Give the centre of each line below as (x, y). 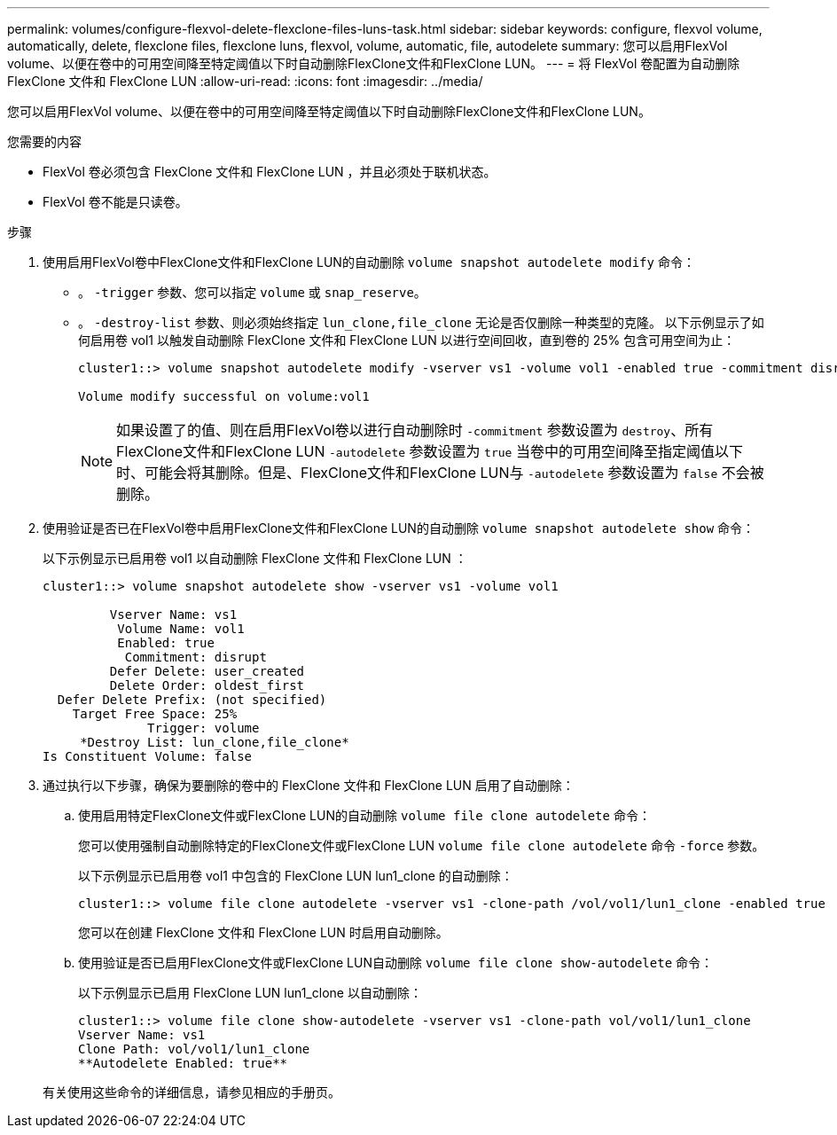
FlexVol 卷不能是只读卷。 (115, 202)
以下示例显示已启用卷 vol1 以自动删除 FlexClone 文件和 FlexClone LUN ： (255, 558)
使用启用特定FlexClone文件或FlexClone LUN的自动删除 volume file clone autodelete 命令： (364, 815)
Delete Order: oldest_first (207, 685)
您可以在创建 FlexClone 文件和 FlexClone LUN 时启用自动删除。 (263, 932)
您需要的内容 (44, 141)
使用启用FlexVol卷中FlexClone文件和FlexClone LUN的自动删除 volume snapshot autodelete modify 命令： (369, 262)
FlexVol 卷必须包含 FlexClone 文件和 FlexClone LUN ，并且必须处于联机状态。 (270, 172)
